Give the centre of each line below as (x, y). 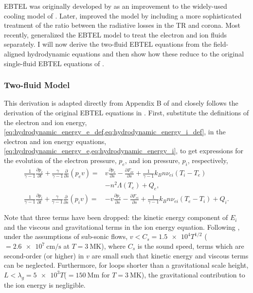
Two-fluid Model (37, 85)
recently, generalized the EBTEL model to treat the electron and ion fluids (115, 34)
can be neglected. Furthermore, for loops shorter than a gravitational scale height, (126, 265)
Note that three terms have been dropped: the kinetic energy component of (116, 217)
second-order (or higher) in (44, 255)
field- (221, 44)
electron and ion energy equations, (55, 141)
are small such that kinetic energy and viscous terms (170, 255)
